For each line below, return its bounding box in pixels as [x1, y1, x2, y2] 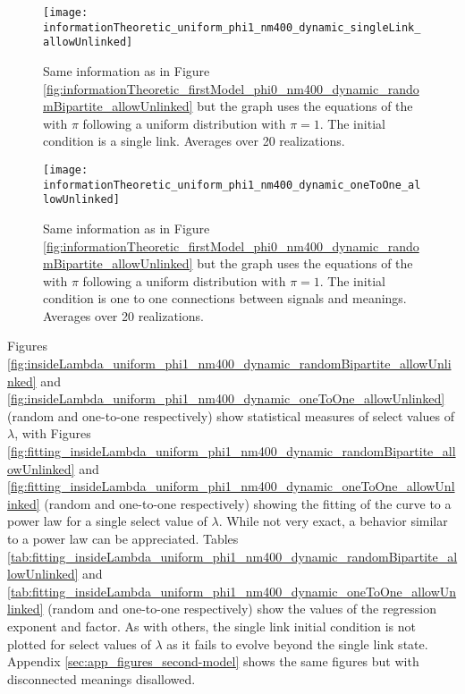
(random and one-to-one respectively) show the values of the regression [47, 599, 437, 618]
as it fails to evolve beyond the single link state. [166, 634, 428, 653]
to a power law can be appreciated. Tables [7, 529, 239, 547]
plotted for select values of [7, 634, 151, 653]
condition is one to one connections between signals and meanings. [43, 289, 407, 308]
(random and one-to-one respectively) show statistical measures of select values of [7, 406, 454, 425]
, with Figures [14, 424, 91, 443]
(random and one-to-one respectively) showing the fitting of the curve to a [44, 494, 452, 512]
